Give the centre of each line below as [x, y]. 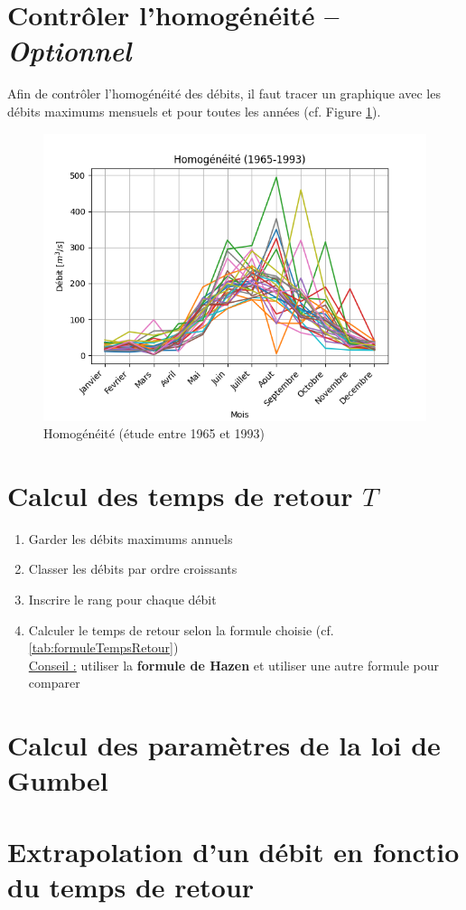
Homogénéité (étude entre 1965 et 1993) [154, 433]
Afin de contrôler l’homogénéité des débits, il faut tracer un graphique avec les [224, 94]
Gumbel [58, 780]
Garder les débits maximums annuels [130, 538]
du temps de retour [131, 886]
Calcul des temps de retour [180, 495]
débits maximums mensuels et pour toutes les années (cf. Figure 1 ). [194, 111]
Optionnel [70, 51]
